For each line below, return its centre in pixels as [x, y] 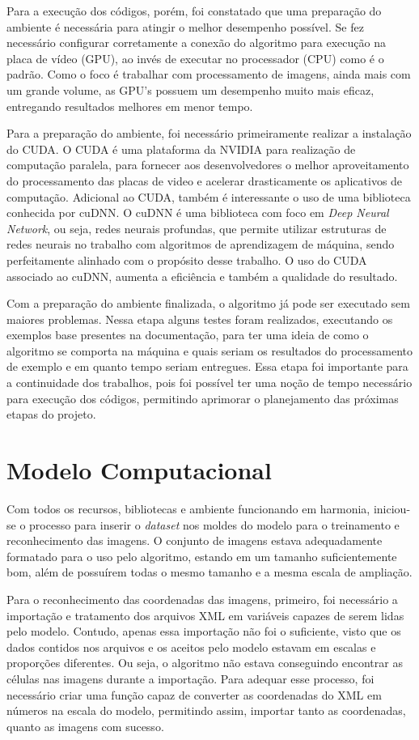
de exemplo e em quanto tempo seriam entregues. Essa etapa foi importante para [207, 366]
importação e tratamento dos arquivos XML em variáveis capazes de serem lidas [205, 615]
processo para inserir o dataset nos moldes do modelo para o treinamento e [214, 524]
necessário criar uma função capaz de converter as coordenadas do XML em [194, 694]
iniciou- [392, 508]
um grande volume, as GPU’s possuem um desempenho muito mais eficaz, [190, 89]
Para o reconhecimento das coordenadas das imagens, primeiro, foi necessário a [202, 599]
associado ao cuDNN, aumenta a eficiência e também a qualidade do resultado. [202, 276]
